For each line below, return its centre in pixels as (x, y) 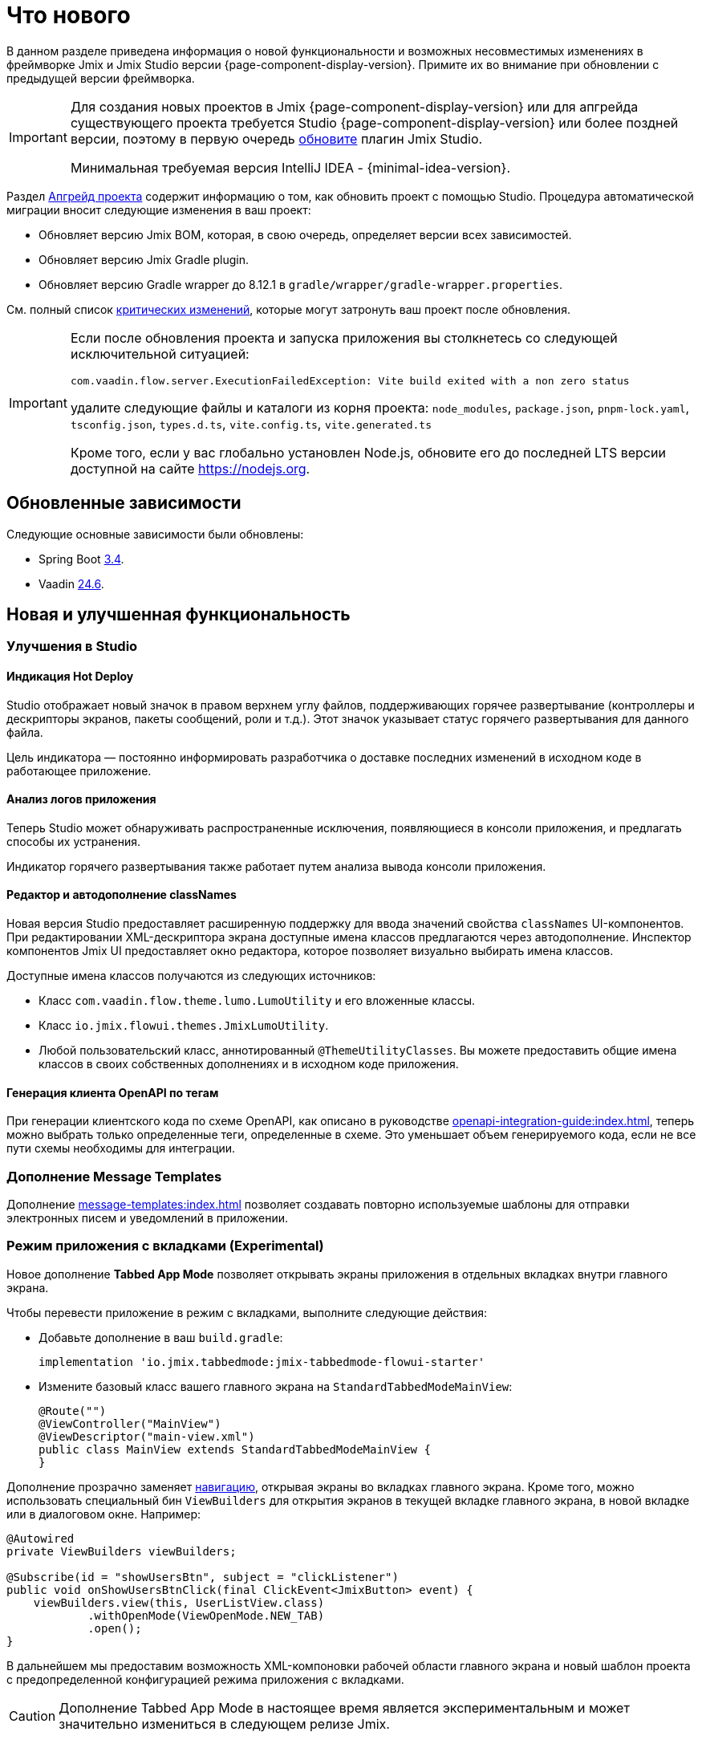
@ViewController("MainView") (130, 1423)
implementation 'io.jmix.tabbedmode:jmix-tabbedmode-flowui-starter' (262, 1362)
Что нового (69, 15)
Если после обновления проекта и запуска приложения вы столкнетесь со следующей (344, 337)
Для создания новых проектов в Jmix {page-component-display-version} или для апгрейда (354, 106)
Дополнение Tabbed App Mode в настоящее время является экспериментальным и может (344, 1707)
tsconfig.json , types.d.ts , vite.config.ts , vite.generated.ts (251, 423)
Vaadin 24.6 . (71, 583)
